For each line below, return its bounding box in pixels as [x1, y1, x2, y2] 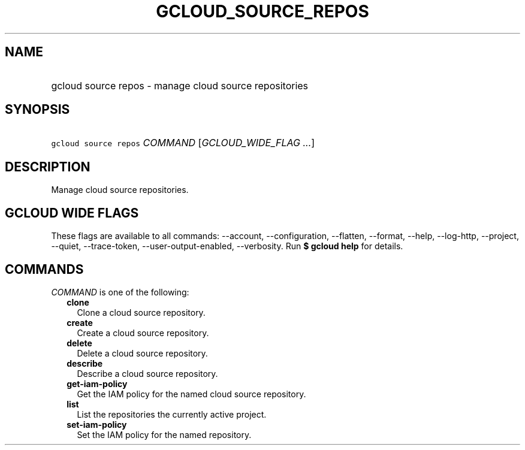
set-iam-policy [67, 419, 127, 430]
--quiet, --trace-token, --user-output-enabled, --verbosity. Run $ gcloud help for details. [51, 241, 403, 252]
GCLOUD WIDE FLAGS [5, 205, 139, 221]
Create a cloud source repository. [77, 327, 209, 338]
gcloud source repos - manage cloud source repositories [51, 79, 309, 92]
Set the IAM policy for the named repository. [77, 429, 252, 440]
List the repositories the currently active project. [77, 409, 267, 419]
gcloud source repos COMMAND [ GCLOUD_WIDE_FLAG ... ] [51, 137, 315, 149]
